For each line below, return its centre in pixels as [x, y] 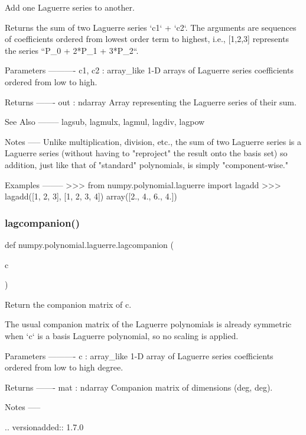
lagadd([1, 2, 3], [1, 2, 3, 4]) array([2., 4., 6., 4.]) [91, 196]
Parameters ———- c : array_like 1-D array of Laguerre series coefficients [139, 355]
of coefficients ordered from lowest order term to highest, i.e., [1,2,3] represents [147, 39]
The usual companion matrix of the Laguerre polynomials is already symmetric [148, 324]
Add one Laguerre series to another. [70, 7]
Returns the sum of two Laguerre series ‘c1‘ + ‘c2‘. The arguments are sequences [151, 27]
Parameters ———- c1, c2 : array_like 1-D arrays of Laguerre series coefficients [149, 70]
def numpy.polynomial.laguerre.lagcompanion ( [89, 244]
